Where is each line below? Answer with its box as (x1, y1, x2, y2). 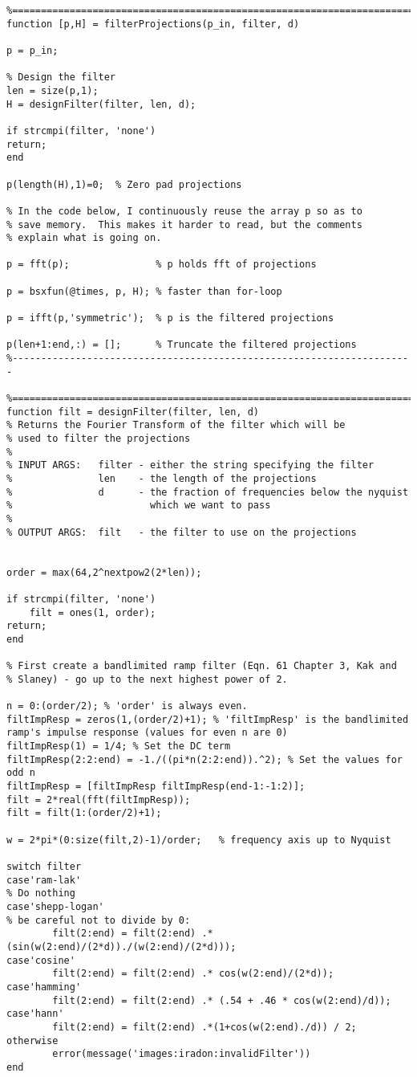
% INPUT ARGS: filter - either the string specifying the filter (6, 459, 374, 471)
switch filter (6, 861, 82, 872)
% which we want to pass (6, 500, 271, 512)
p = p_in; (6, 44, 59, 56)
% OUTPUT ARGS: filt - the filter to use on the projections (6, 526, 357, 538)
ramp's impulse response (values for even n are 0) (6, 727, 288, 739)
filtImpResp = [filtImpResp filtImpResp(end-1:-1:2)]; (6, 781, 306, 793)
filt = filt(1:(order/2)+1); (6, 807, 162, 819)
